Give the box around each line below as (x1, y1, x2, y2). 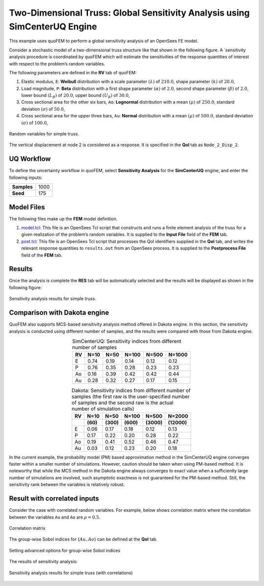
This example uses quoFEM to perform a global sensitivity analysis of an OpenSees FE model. (9, 38, 198, 44)
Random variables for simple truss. (9, 131, 79, 137)
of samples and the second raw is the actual (71, 399, 174, 406)
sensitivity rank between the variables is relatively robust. (9, 482, 125, 488)
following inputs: (9, 174, 43, 180)
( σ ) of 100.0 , (21, 120, 48, 126)
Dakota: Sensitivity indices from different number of (71, 387, 191, 394)
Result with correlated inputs (9, 495, 99, 503)
